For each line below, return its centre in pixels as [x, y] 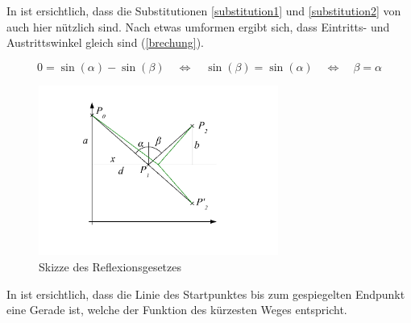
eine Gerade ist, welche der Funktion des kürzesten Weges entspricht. [177, 310]
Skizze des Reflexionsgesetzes [110, 267]
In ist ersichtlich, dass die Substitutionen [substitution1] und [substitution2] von [204, 10]
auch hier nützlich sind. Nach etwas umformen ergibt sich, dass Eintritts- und [198, 26]
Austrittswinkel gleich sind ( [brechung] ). [105, 42]
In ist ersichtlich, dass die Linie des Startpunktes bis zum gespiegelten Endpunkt [206, 294]
